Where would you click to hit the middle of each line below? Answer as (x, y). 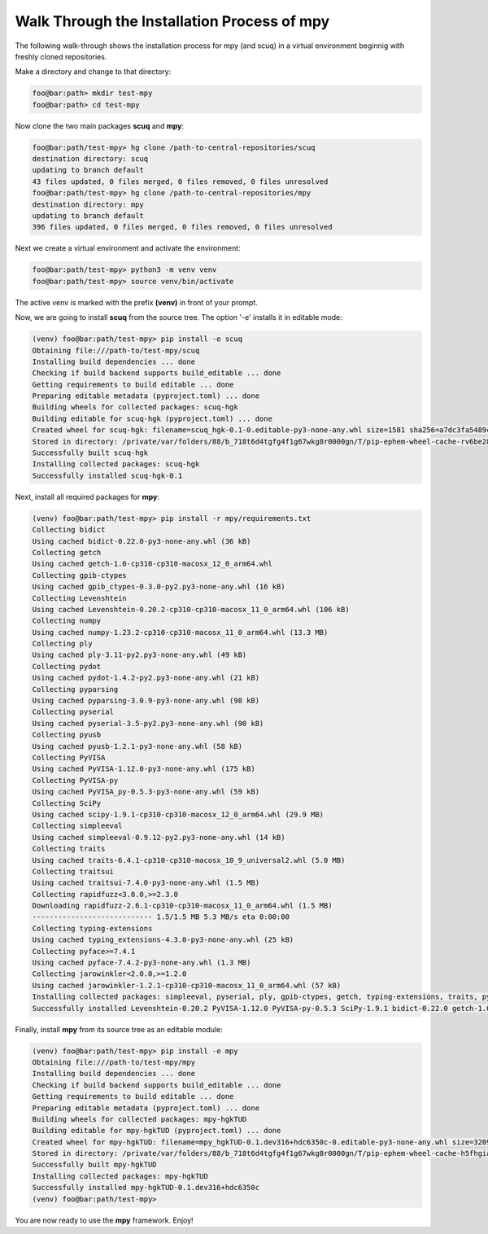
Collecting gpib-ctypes (80, 575)
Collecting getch (67, 552)
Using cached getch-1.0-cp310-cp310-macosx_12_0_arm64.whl (152, 564)
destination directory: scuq (90, 159)
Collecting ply (62, 644)
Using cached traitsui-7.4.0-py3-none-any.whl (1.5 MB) (146, 883)
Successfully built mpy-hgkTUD (95, 1165)
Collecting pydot (67, 666)
